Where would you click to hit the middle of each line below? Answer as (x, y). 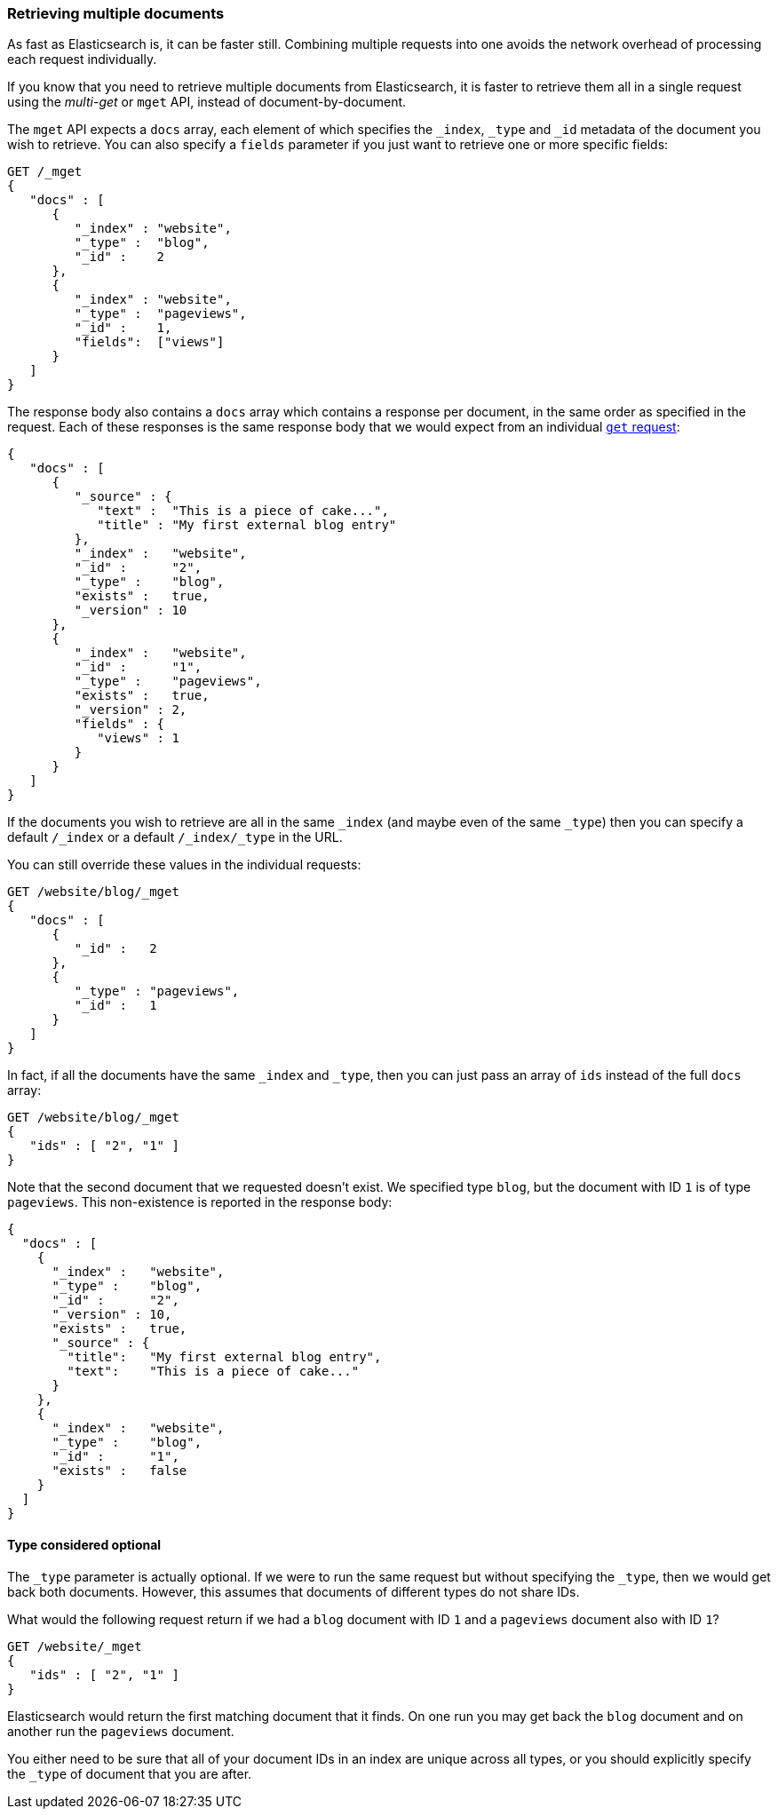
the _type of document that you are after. (130, 1773)
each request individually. (82, 59)
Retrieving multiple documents (116, 13)
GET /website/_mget (75, 1646)
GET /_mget (45, 172)
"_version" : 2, (131, 710)
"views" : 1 (138, 738)
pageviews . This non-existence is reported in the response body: (200, 1202)
